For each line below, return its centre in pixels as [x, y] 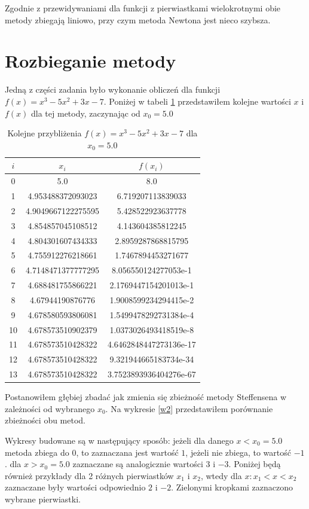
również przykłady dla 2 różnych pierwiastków [89, 475]
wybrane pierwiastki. [43, 499]
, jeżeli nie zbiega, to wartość [238, 452]
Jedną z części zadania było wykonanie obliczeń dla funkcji [113, 89]
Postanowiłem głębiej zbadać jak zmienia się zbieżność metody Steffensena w [146, 397]
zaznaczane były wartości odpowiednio [75, 487]
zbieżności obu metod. [45, 420]
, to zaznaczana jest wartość [127, 452]
